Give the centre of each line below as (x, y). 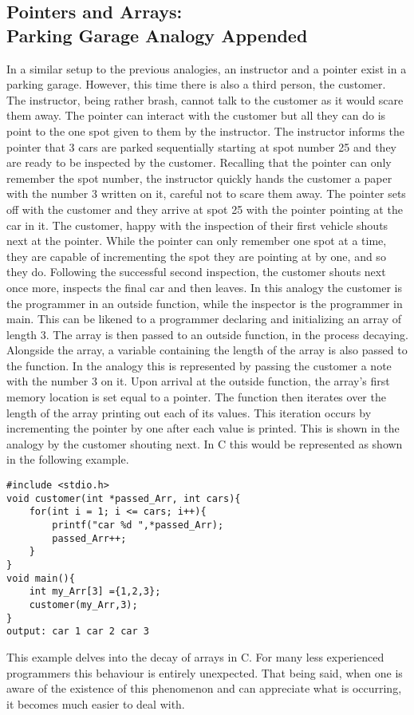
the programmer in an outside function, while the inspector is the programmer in (205, 303)
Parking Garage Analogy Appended (157, 35)
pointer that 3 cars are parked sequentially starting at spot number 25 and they (202, 146)
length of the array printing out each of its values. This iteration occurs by (189, 412)
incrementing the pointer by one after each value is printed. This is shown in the (203, 428)
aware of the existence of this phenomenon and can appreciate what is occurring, (204, 688)
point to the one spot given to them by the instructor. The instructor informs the (206, 130)
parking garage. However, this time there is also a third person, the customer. (196, 84)
